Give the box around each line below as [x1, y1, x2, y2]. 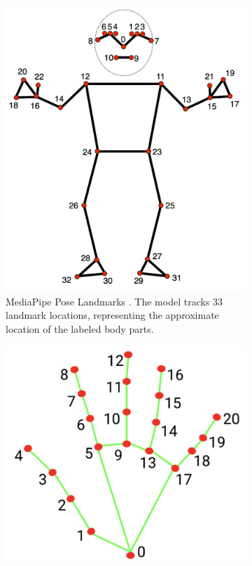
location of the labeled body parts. [6, 322, 154, 336]
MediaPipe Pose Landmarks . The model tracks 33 [6, 294, 223, 308]
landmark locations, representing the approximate [6, 308, 219, 322]
